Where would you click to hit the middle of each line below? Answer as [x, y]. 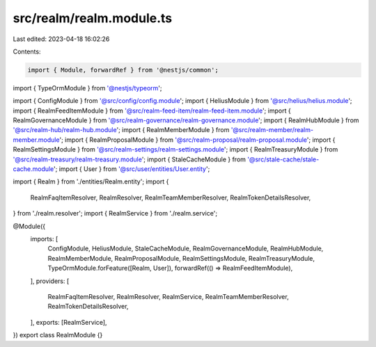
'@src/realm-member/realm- [272, 130]
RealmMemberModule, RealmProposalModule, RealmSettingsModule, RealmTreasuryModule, [181, 258]
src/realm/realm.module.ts [93, 18]
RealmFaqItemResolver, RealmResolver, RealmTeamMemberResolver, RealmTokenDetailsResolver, [171, 197]
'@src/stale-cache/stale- [283, 159]
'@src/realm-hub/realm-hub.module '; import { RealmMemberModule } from [121, 130]
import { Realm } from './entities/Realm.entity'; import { [91, 181]
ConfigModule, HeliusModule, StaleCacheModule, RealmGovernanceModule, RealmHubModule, [186, 249]
